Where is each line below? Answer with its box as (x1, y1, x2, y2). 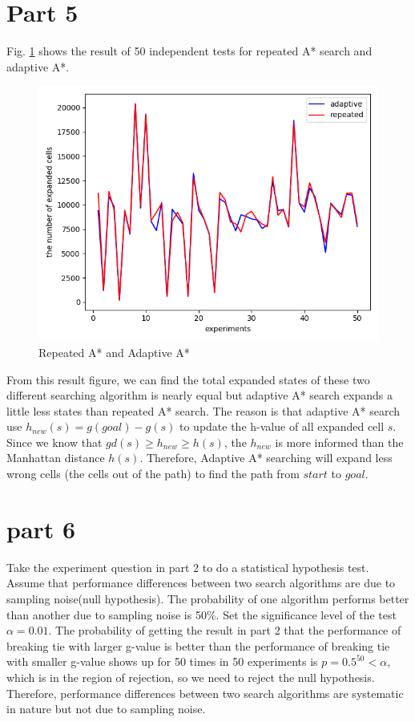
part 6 (6, 512, 76, 545)
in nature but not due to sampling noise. (6, 700, 206, 717)
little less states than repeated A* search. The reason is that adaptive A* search (6, 402, 401, 419)
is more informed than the (275, 433, 404, 450)
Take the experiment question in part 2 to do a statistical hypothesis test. (6, 558, 369, 575)
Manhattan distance (6, 449, 105, 466)
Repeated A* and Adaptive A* (38, 343, 190, 360)
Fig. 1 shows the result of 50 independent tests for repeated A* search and (6, 43, 373, 59)
